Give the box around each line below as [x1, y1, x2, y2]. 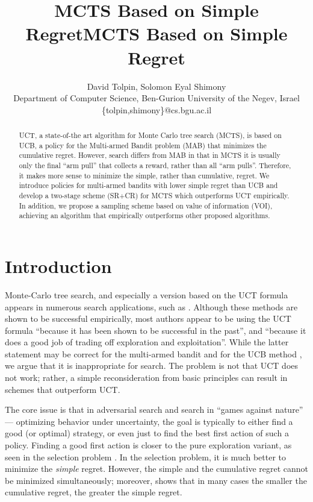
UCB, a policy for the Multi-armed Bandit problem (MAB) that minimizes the [19, 140, 267, 150]
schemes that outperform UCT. [5, 383, 120, 395]
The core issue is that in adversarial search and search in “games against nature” [5, 403, 303, 416]
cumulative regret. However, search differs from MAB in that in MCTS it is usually [19, 150, 280, 160]
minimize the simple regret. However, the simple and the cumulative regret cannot [5, 462, 309, 475]
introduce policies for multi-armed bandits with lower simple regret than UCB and [19, 180, 278, 190]
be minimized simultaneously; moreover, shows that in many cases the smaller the [5, 474, 307, 486]
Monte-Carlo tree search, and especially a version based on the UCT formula [5, 288, 288, 301]
